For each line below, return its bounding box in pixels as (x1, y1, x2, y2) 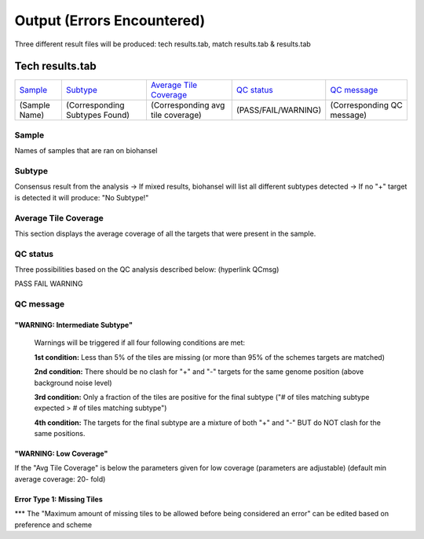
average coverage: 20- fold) (14, 474, 106, 483)
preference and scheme (14, 519, 93, 530)
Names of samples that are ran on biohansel (14, 146, 158, 156)
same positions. (34, 429, 86, 438)
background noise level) (34, 378, 113, 387)
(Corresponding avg (150, 100, 225, 111)
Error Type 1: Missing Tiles (14, 494, 103, 504)
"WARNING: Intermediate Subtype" (14, 320, 133, 329)
